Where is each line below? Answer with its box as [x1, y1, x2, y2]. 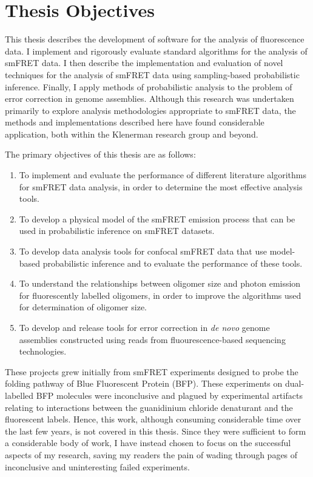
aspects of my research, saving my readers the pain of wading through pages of [5, 448, 298, 461]
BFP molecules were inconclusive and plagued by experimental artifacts [36, 389, 303, 401]
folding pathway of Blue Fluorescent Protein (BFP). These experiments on [5, 377, 283, 390]
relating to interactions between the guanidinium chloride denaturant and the [5, 401, 293, 413]
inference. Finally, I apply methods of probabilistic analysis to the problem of [5, 80, 292, 93]
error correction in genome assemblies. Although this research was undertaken [5, 92, 294, 105]
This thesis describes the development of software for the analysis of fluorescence [5, 33, 305, 45]
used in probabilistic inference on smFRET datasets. [19, 224, 215, 237]
